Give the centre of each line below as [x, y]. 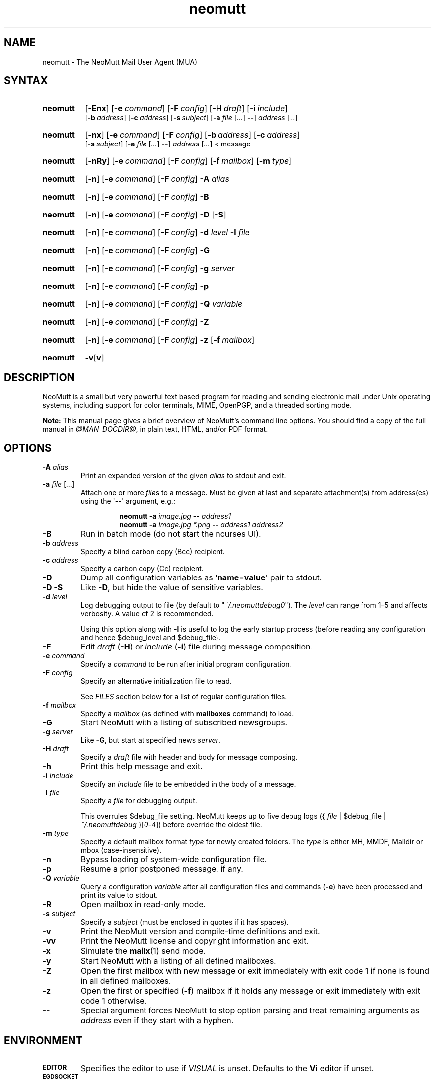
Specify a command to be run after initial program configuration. [186, 664]
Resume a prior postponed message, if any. [162, 869]
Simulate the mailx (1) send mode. [143, 951]
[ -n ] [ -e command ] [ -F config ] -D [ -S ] [156, 215]
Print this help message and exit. [142, 766]
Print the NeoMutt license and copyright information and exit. [195, 941]
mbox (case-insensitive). [121, 850]
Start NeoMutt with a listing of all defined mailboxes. [178, 961]
